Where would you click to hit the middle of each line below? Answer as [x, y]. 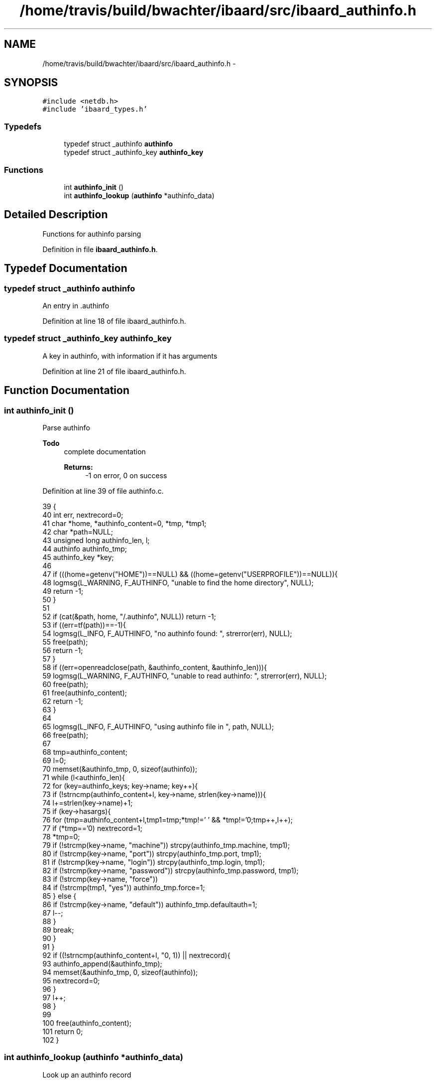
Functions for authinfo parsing [92, 234]
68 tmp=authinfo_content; [85, 752]
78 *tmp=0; [61, 836]
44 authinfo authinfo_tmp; [85, 548]
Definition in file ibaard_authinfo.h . [100, 249]
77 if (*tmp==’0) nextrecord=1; [92, 828]
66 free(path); [65, 735]
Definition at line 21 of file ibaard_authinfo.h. [114, 371]
